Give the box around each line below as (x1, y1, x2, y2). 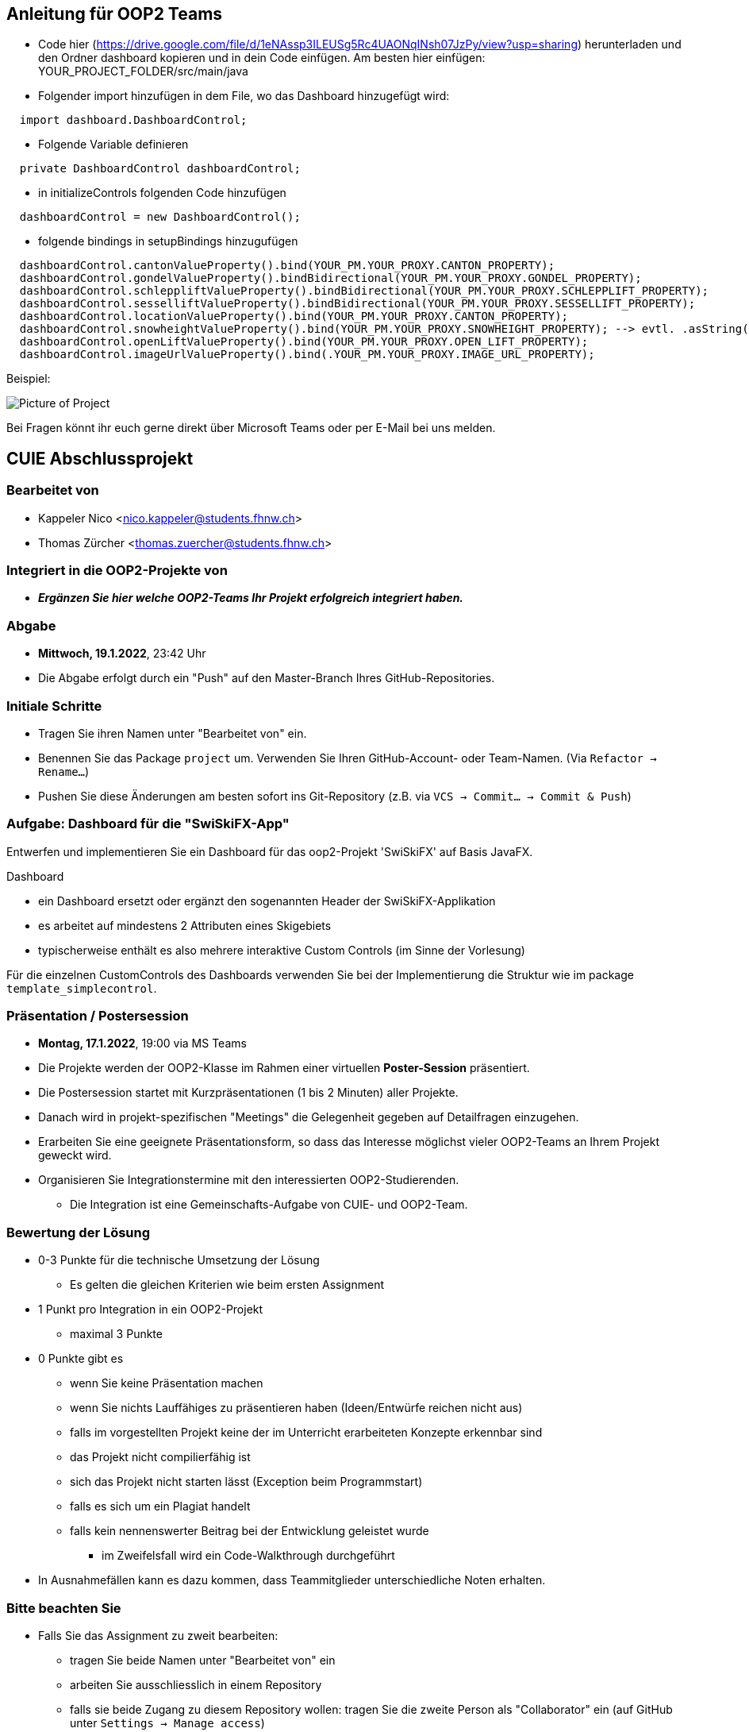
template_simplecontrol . (6, 981, 157, 995)
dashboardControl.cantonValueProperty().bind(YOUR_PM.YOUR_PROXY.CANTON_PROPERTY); (19, 259, 555, 272)
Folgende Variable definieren (38, 137, 189, 152)
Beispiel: (6, 372, 51, 386)
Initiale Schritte (6, 697, 102, 714)
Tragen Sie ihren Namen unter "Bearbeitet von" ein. (38, 726, 307, 740)
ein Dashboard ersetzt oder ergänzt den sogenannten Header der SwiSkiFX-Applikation (38, 893, 496, 908)
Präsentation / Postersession (6, 1008, 189, 1024)
